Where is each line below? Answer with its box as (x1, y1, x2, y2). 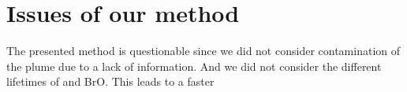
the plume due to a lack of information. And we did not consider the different (6, 57, 382, 74)
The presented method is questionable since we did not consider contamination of (6, 42, 400, 59)
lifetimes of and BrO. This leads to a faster (6, 73, 215, 90)
